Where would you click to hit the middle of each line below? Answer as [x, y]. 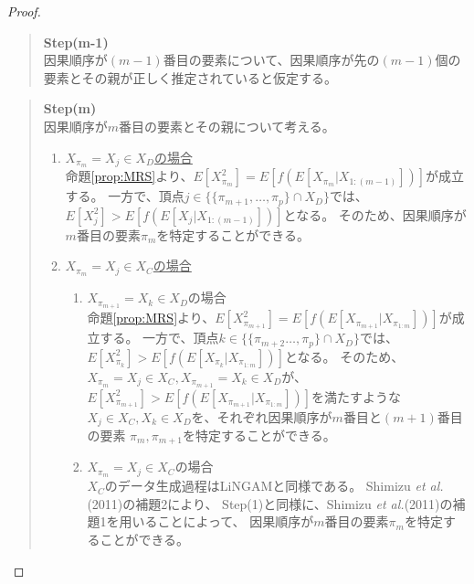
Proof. [24, 11]
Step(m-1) [76, 42]
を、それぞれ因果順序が [262, 416]
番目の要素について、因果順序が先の [271, 60]
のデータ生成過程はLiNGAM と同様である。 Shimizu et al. [274, 486]
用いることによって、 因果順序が [216, 521]
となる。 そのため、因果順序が [375, 214]
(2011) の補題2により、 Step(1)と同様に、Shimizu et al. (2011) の [270, 503]
